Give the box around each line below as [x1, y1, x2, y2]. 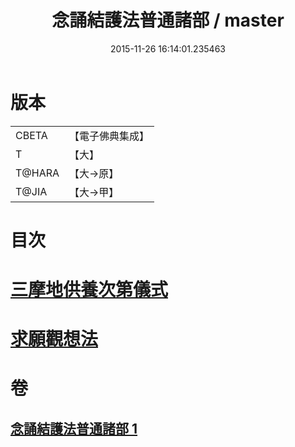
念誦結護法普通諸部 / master [51, 9, 285, 32]
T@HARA [15, 166, 60, 180]
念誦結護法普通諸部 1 [10, 420, 138, 437]
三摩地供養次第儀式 [10, 279, 169, 301]
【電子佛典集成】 [69, 129, 150, 143]
